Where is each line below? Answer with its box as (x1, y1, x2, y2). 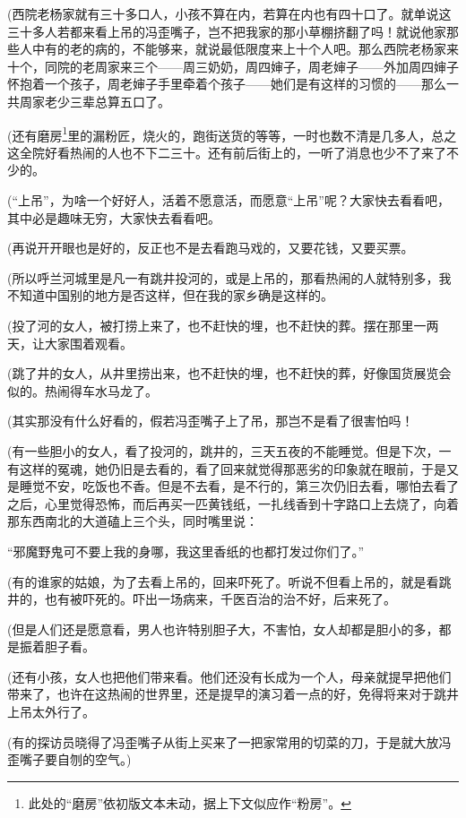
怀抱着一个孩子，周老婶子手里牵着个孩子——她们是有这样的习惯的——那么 (7, 74, 446, 93)
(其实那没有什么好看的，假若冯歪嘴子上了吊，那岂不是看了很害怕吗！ (7, 411, 414, 430)
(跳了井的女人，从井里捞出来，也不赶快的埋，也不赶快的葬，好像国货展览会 (7, 364, 452, 383)
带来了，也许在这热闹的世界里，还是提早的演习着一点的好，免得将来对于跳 (7, 685, 446, 703)
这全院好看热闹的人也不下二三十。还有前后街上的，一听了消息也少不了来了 (7, 142, 446, 161)
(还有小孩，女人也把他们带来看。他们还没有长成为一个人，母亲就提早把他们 (7, 667, 452, 685)
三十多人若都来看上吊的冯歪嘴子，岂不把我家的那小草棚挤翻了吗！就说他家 (7, 22, 446, 40)
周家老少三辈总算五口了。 (19, 91, 170, 110)
